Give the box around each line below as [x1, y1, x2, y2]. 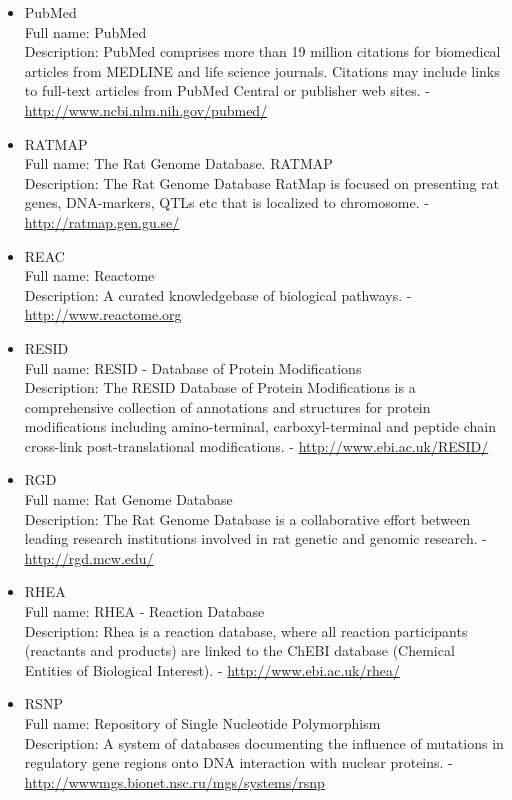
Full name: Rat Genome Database [24, 489, 233, 510]
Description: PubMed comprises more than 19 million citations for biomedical [24, 41, 501, 62]
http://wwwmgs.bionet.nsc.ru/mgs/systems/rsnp [24, 771, 325, 792]
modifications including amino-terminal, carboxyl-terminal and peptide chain [24, 416, 497, 437]
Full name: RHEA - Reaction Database [24, 601, 265, 622]
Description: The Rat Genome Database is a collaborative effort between [24, 508, 471, 529]
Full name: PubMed [24, 21, 147, 42]
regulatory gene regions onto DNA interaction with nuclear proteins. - [24, 752, 453, 773]
